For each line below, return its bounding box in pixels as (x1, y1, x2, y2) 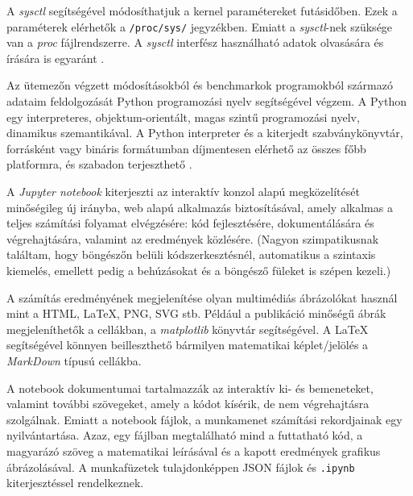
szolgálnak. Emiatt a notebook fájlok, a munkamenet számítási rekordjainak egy (6, 411, 403, 427)
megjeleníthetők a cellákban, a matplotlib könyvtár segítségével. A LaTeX (6, 320, 369, 337)
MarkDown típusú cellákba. (6, 352, 142, 369)
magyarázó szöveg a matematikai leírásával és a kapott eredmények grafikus (6, 442, 381, 459)
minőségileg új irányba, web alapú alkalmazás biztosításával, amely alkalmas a (6, 198, 393, 215)
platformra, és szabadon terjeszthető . (6, 156, 192, 173)
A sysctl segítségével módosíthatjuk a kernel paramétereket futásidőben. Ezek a (6, 2, 398, 19)
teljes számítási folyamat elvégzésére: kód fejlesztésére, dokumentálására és (6, 215, 374, 231)
